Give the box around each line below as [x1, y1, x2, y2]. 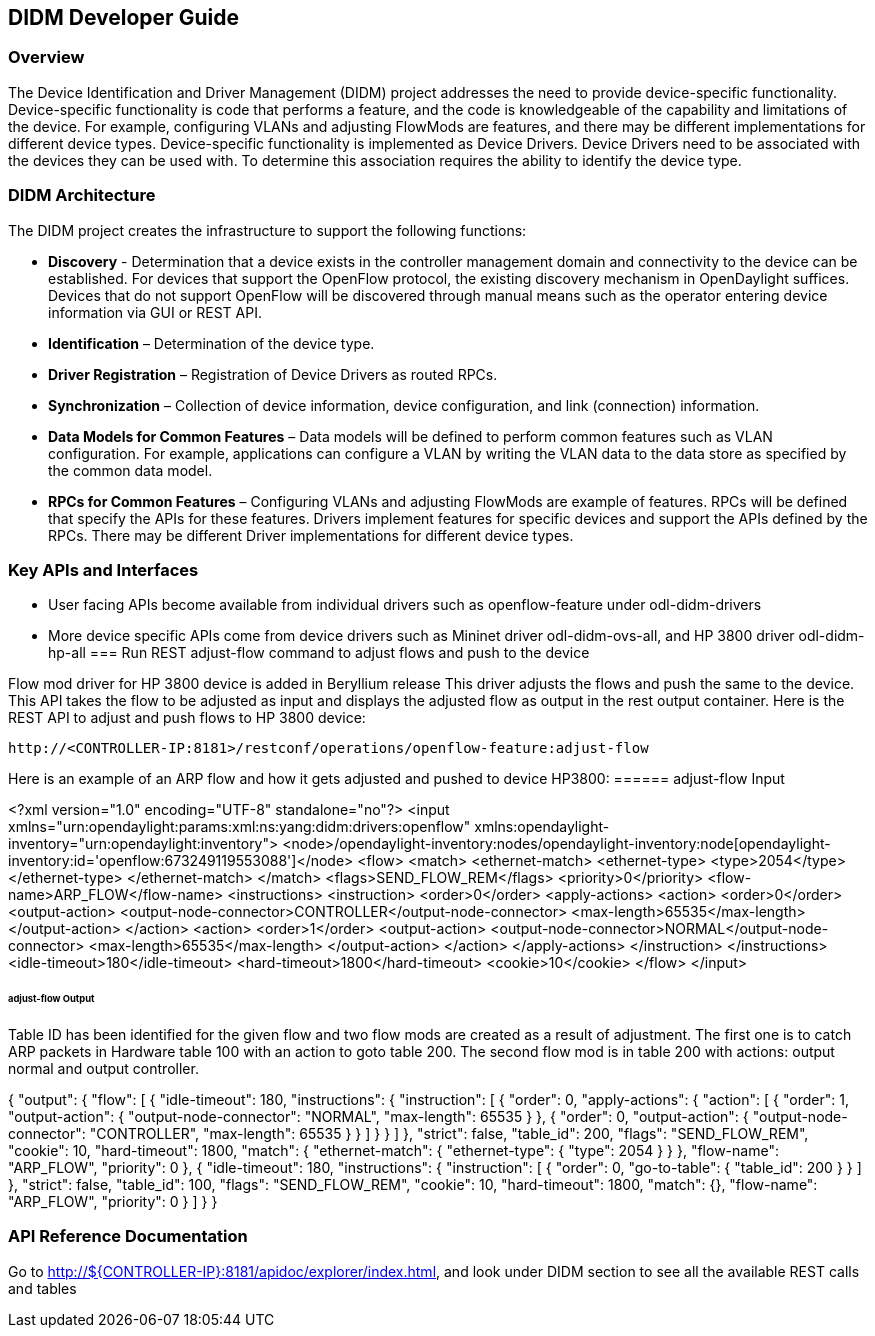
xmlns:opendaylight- [474, 818, 610, 836]
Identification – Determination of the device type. [48, 334, 375, 352]
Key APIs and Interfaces [8, 559, 199, 580]
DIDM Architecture [8, 185, 156, 206]
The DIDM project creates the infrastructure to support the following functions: [8, 221, 527, 239]
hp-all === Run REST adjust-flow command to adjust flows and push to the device [48, 644, 590, 662]
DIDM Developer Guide [8, 5, 239, 30]
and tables [8, 1279, 77, 1297]
